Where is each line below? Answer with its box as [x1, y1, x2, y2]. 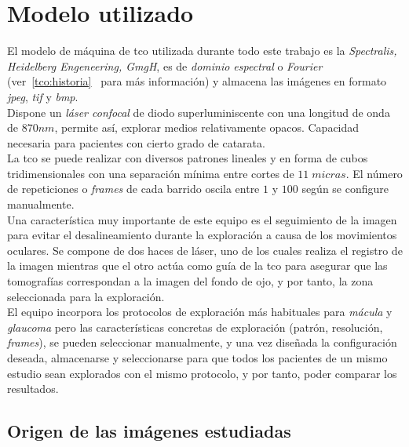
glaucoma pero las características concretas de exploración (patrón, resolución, [7, 318, 383, 335]
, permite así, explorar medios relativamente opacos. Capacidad [54, 119, 360, 136]
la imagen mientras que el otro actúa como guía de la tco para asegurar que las [7, 257, 388, 274]
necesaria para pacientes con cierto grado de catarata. [7, 134, 265, 151]
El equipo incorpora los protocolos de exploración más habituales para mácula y [7, 303, 393, 320]
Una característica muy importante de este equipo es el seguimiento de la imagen [7, 211, 397, 227]
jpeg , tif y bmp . [7, 88, 79, 104]
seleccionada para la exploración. [7, 288, 165, 304]
